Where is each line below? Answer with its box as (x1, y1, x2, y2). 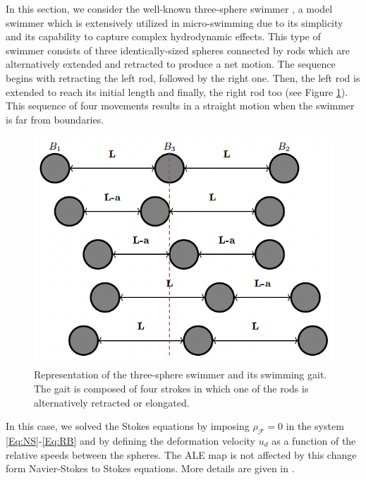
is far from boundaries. (6, 112, 104, 126)
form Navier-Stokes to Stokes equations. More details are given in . (6, 461, 295, 476)
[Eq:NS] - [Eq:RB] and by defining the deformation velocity (6, 433, 256, 448)
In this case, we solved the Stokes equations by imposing (6, 419, 250, 433)
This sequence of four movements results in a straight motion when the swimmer (6, 98, 355, 113)
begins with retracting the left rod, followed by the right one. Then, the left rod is (6, 70, 360, 85)
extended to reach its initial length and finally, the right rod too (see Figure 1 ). (6, 84, 348, 99)
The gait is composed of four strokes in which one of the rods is (34, 380, 309, 395)
